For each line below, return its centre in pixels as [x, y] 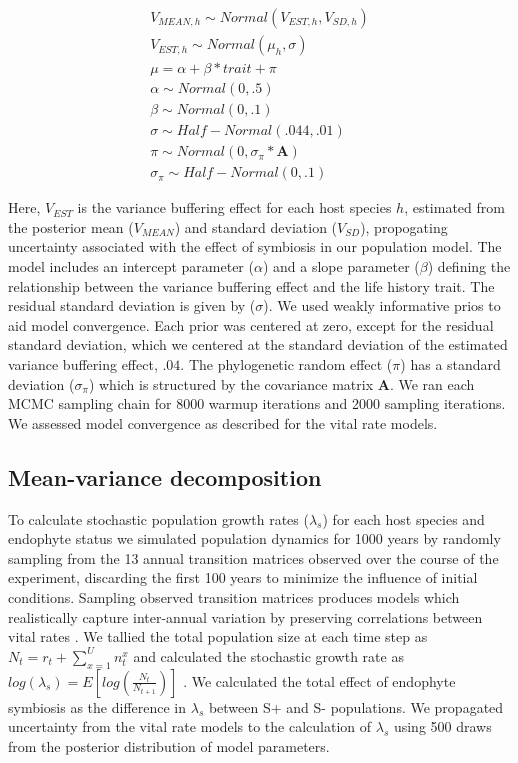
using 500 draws [442, 726]
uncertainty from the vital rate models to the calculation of [190, 726]
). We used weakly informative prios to [382, 305]
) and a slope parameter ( [341, 266]
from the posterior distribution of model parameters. [169, 745]
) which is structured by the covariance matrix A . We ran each [281, 383]
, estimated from [454, 207]
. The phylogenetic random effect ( [286, 364]
